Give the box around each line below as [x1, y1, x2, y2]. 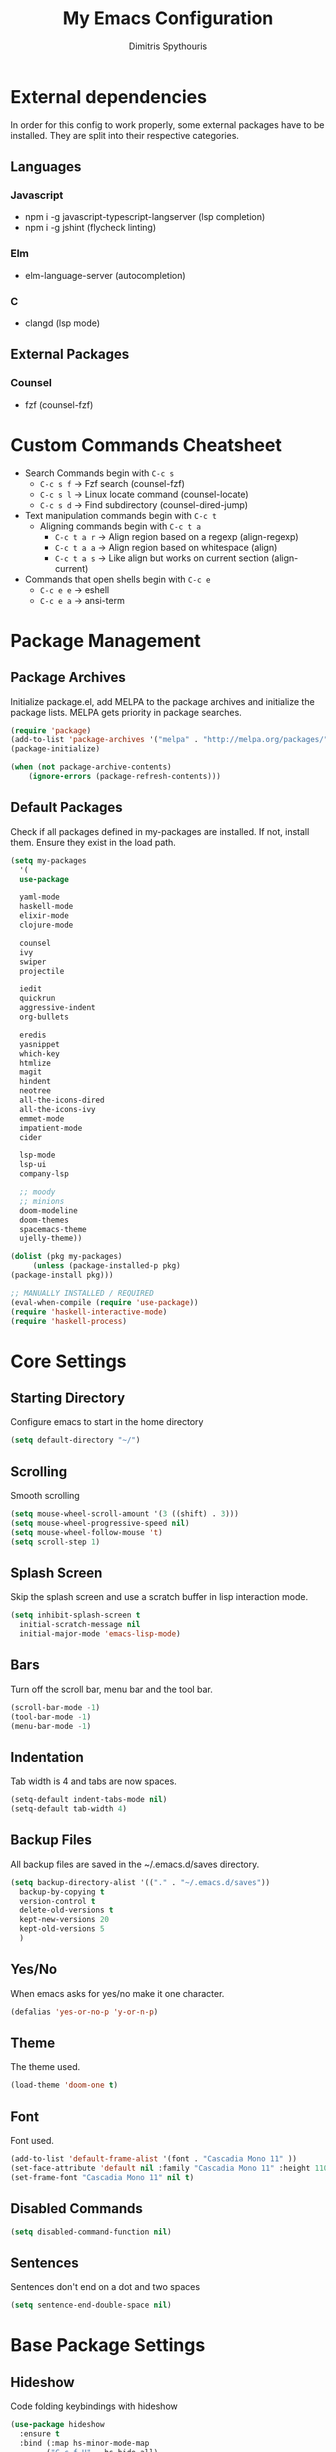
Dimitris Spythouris [128, 40, 208, 52]
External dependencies [10, 85, 208, 108]
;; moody [19, 1187, 56, 1197]
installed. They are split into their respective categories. [10, 129, 240, 141]
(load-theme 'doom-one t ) [10, 2080, 118, 2091]
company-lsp [19, 1169, 70, 1179]
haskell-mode [19, 902, 74, 912]
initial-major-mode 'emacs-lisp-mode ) [19, 1629, 182, 1639]
